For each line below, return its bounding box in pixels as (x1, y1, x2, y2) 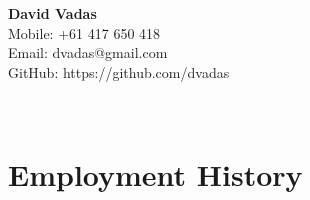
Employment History (8, 154, 303, 195)
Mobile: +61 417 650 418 (8, 22, 161, 43)
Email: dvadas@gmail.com (8, 42, 168, 63)
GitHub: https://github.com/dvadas (8, 61, 230, 82)
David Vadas (8, 3, 97, 23)
